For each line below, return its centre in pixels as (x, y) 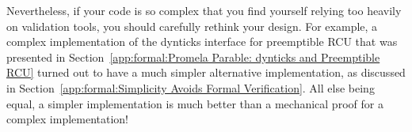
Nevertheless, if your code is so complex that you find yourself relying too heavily (204, 10)
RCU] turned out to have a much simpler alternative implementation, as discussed (206, 72)
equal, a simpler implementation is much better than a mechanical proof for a (195, 103)
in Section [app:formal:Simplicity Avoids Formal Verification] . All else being (191, 87)
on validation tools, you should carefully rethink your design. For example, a (192, 26)
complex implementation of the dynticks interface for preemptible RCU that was (202, 41)
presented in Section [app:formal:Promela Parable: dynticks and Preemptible (193, 57)
